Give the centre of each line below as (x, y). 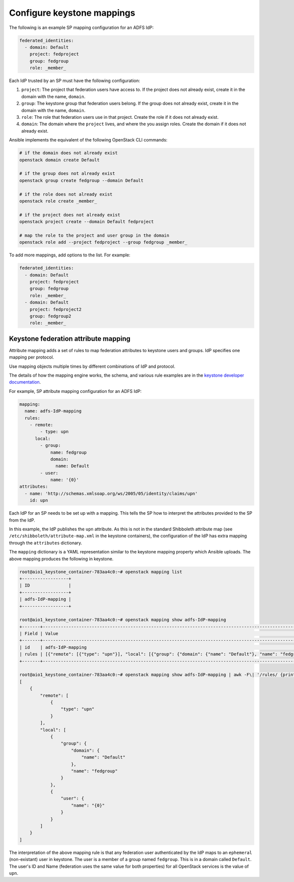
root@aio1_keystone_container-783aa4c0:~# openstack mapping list (101, 572)
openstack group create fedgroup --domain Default (82, 180)
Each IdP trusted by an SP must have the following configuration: (75, 81)
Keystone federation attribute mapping (70, 339)
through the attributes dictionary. (46, 543)
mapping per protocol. (32, 357)
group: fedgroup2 (50, 316)
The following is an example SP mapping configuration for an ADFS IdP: (81, 28)
